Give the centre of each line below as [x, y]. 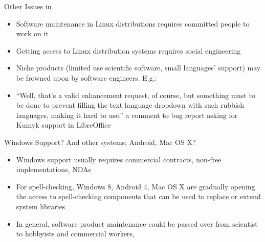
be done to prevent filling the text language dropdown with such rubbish [130, 105]
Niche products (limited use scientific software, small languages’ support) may [138, 68]
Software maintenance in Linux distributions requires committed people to [133, 23]
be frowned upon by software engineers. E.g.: [86, 77]
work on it [32, 33]
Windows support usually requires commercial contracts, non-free [119, 159]
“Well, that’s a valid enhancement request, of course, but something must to [136, 95]
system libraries [41, 206]
